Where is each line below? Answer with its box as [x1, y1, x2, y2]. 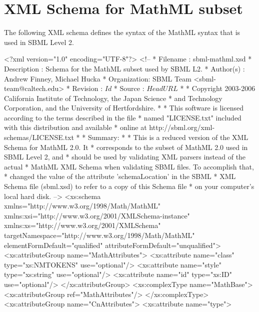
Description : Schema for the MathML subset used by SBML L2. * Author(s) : [4, 63, 245, 73]
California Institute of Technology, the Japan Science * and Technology [4, 92, 222, 103]
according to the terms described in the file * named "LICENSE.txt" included [4, 112, 241, 122]
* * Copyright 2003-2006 [180, 83, 255, 93]
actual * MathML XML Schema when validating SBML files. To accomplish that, [4, 161, 254, 171]
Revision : [72, 83, 103, 93]
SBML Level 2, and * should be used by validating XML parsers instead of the [4, 151, 246, 162]
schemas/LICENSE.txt [4, 132, 74, 142]
